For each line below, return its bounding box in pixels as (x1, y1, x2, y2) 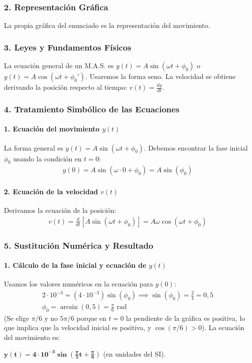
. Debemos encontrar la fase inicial (144, 142, 248, 153)
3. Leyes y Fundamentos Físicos (4, 41, 132, 53)
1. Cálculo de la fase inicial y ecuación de (4, 260, 146, 270)
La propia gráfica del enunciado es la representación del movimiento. (4, 20, 210, 30)
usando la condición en (13, 153, 82, 163)
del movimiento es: (4, 332, 60, 342)
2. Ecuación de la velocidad (4, 186, 98, 196)
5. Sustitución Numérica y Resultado (4, 239, 153, 251)
